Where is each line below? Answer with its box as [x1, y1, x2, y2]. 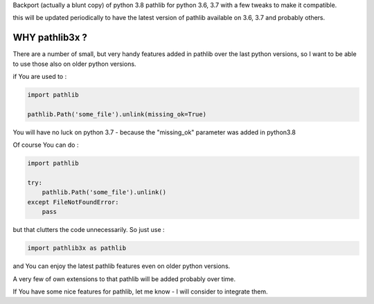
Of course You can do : [12, 141, 79, 149]
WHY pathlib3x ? [12, 32, 88, 44]
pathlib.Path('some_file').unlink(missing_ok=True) [27, 110, 207, 118]
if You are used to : [12, 73, 67, 81]
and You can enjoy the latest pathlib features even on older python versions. [12, 262, 231, 270]
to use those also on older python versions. [12, 60, 136, 68]
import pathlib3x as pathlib [27, 244, 127, 252]
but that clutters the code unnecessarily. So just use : [12, 226, 166, 234]
